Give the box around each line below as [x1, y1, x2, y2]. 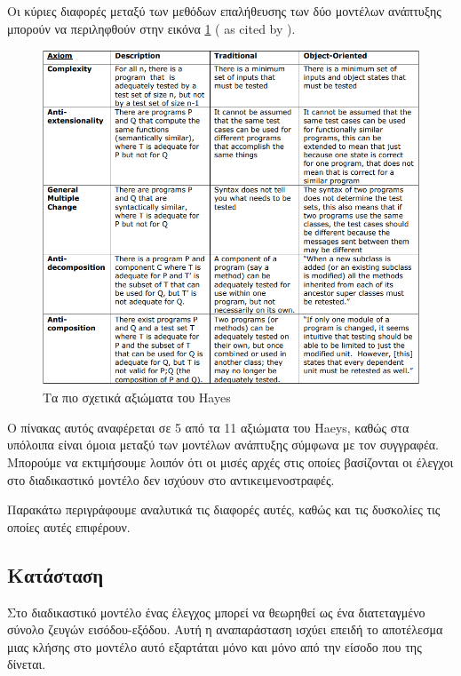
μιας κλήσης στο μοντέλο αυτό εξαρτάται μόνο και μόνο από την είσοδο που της [7, 637, 422, 656]
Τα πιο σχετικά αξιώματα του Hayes [43, 388, 231, 407]
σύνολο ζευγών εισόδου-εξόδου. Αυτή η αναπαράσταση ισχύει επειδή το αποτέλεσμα [7, 620, 443, 639]
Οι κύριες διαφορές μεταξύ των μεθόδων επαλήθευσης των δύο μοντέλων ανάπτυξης [7, 2, 441, 20]
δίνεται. [7, 655, 46, 673]
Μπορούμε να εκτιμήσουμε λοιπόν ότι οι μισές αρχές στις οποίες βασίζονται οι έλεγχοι [7, 453, 454, 472]
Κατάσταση [7, 561, 104, 588]
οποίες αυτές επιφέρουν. [7, 517, 131, 536]
